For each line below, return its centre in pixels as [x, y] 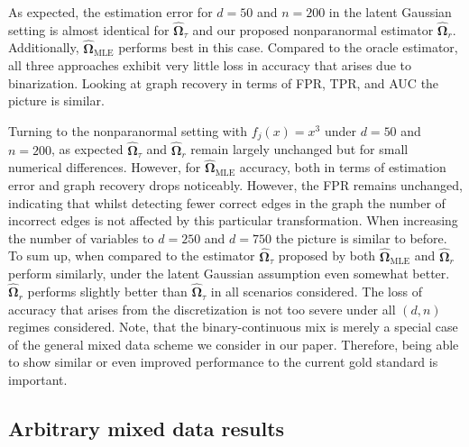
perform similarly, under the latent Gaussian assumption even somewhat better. [229, 274]
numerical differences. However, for [105, 167]
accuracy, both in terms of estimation [343, 167]
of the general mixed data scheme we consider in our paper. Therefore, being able [234, 344]
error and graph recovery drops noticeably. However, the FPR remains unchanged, [235, 185]
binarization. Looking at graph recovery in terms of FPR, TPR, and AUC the [224, 82]
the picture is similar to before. [361, 237]
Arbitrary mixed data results [147, 429]
